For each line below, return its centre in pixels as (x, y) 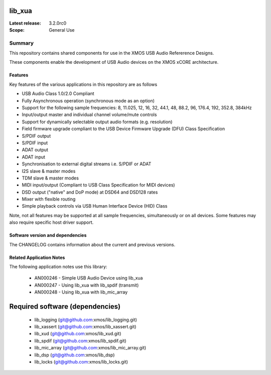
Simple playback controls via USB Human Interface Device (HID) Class (95, 206)
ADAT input (33, 157)
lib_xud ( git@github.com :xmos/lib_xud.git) (78, 334)
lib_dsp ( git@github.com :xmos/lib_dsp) (75, 355)
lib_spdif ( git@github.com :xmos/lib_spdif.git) (80, 341)
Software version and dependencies (48, 235)
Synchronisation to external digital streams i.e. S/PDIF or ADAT (87, 164)
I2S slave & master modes (49, 171)
